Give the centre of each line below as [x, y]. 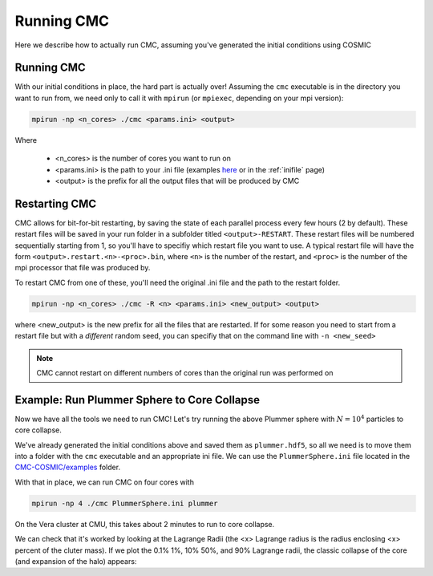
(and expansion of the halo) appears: [76, 561]
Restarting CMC [56, 203]
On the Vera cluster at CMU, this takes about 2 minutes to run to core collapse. [145, 524]
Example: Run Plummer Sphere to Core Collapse [138, 400]
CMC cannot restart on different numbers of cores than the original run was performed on [185, 372]
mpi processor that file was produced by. [83, 268]
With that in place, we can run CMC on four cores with [104, 482]
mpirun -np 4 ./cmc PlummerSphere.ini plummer [125, 503]
